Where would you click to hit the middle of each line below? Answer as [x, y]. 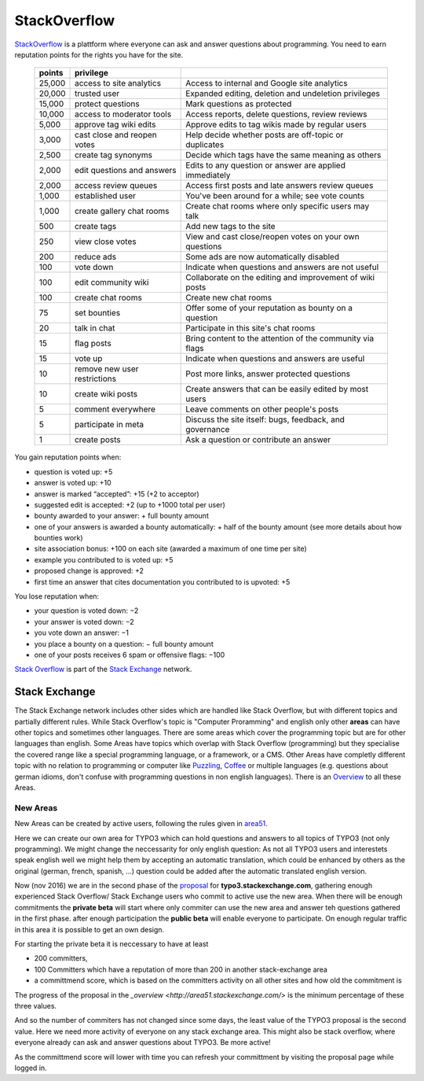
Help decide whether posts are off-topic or [265, 135]
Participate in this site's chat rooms [250, 328]
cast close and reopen [116, 135]
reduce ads [96, 257]
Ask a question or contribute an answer [258, 440]
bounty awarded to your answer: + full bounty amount [122, 516]
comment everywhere [115, 409]
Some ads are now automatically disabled [263, 257]
